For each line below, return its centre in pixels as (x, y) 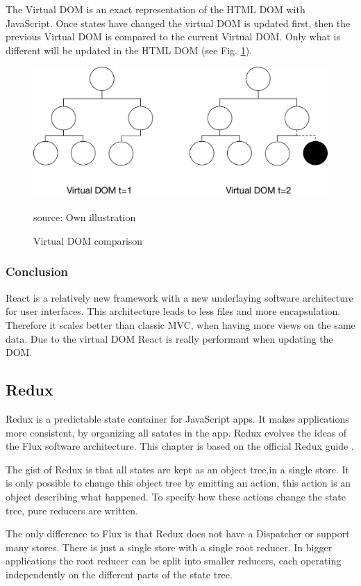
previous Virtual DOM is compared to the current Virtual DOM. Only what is (173, 36)
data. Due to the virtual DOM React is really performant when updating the (169, 338)
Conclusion (37, 271)
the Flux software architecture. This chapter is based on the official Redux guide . (180, 446)
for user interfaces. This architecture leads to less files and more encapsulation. (173, 311)
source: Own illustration (85, 217)
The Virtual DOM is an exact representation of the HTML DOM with (156, 9)
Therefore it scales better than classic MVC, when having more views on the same (180, 324)
